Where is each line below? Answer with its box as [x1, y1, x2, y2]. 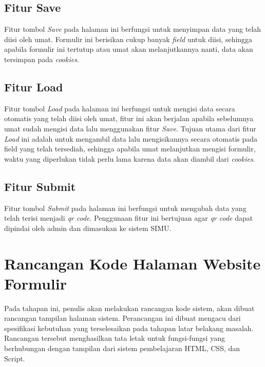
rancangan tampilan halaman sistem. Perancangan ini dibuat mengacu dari [4, 313, 241, 323]
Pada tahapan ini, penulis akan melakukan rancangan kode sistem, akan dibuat [4, 302, 255, 313]
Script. [4, 353, 25, 363]
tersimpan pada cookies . [4, 53, 79, 64]
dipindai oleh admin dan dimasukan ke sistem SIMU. [4, 222, 172, 233]
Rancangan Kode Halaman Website [4, 253, 261, 274]
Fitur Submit [4, 178, 76, 194]
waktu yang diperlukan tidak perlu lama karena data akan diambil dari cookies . [4, 153, 255, 164]
